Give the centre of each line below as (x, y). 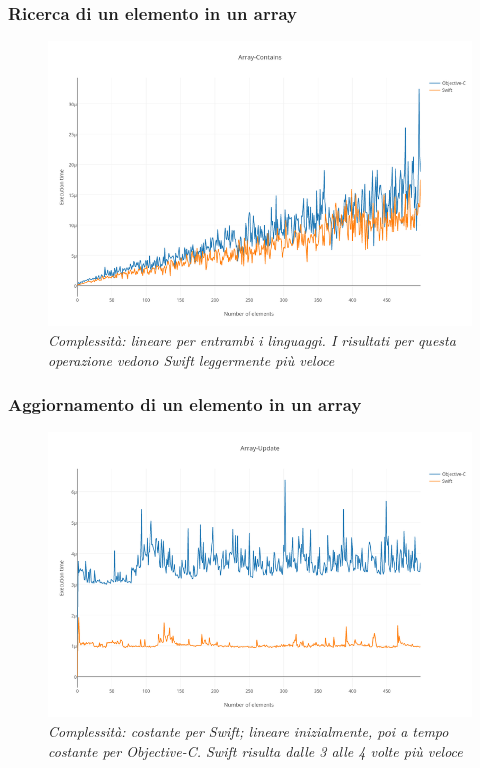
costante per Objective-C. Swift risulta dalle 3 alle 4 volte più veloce (255, 750)
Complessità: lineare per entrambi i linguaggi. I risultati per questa (252, 339)
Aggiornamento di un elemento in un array (185, 404)
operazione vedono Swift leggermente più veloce (191, 359)
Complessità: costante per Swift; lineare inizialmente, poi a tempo (248, 731)
